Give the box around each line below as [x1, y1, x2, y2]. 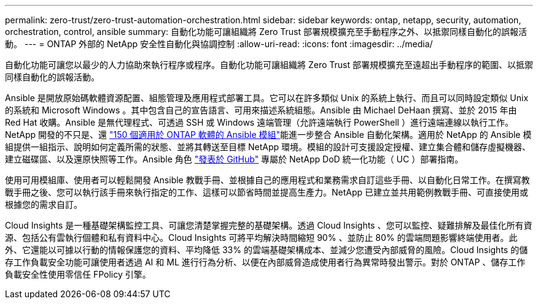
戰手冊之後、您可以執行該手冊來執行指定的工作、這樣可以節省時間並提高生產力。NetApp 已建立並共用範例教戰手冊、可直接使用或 [5, 187, 529, 197]
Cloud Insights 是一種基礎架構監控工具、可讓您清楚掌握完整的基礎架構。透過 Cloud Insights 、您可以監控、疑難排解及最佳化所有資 [5, 220, 532, 230]
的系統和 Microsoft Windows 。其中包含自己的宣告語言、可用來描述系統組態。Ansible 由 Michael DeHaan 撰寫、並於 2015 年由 [5, 105, 517, 115]
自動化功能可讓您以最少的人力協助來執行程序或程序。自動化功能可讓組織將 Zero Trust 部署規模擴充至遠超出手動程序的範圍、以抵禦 [5, 59, 533, 70]
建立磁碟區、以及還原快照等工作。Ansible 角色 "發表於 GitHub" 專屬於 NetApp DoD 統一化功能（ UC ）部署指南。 [5, 154, 464, 164]
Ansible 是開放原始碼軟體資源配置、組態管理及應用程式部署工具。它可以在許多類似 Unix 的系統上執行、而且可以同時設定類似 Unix [5, 93, 529, 103]
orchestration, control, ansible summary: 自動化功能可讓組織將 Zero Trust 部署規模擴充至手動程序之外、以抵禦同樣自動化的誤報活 [5, 26, 527, 37]
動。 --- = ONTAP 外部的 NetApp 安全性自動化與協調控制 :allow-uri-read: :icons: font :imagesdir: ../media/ [5, 39, 433, 49]
